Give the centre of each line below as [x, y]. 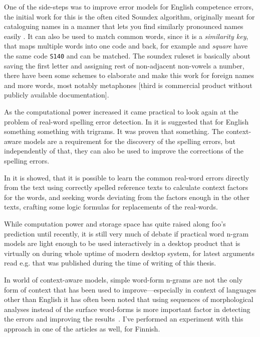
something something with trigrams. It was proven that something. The [114, 131]
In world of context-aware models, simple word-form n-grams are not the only [123, 279]
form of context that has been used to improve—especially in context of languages [130, 289]
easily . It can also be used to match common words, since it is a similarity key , [126, 36]
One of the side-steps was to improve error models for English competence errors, [129, 6]
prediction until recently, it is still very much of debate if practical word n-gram [126, 233]
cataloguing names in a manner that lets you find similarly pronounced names [124, 26]
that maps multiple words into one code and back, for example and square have [126, 46]
